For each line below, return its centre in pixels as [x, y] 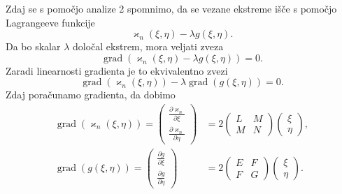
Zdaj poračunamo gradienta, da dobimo [91, 95]
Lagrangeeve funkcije [50, 22]
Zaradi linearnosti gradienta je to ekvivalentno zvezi [117, 70]
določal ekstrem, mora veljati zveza [148, 46]
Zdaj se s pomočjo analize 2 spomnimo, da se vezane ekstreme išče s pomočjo [171, 8]
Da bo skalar [33, 46]
